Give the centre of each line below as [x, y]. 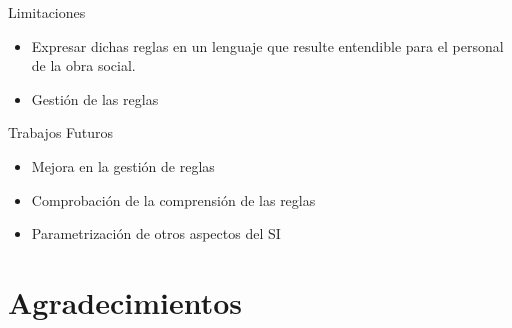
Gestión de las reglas [95, 98]
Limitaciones [47, 12]
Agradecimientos [125, 301]
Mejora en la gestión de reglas [123, 165]
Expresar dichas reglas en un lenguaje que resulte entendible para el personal [267, 45]
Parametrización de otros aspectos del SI [156, 233]
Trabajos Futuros [61, 132]
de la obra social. [83, 65]
